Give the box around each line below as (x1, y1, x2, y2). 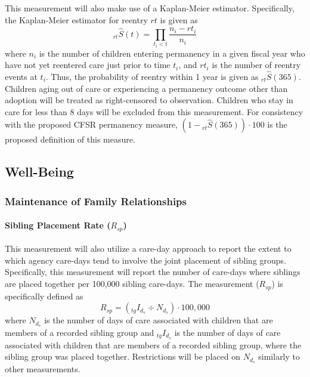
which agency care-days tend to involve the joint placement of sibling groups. (5, 254, 287, 266)
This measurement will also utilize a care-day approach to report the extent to (5, 242, 292, 255)
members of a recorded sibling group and (5, 326, 154, 338)
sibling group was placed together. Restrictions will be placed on (5, 350, 240, 363)
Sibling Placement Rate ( (5, 219, 111, 231)
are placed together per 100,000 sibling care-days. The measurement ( (5, 277, 259, 290)
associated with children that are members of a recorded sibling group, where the (5, 338, 302, 351)
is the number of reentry (212, 58, 301, 71)
